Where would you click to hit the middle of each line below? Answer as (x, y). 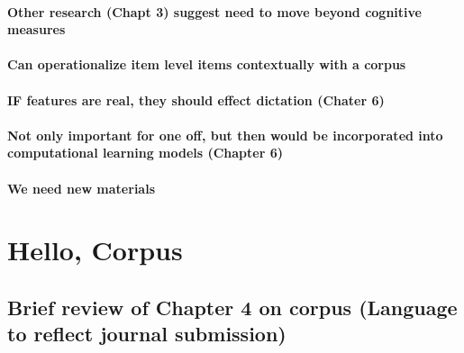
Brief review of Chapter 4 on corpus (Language (232, 307)
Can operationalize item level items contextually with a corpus (207, 64)
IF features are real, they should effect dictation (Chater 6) (196, 100)
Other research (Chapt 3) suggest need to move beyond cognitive (214, 11)
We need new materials (81, 188)
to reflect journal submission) (147, 334)
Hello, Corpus (95, 250)
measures (36, 29)
